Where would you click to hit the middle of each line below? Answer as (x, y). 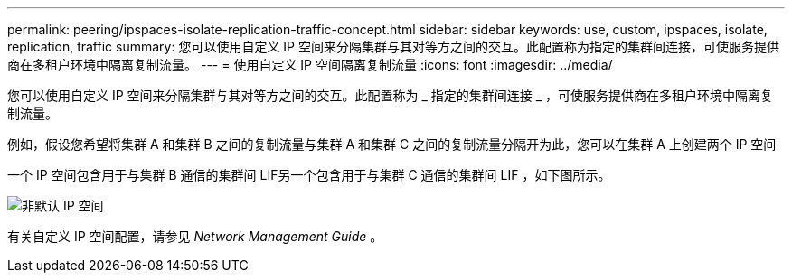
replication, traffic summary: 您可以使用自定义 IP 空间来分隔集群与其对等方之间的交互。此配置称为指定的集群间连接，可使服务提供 (393, 47)
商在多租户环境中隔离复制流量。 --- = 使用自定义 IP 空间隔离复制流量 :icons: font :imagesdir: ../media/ (310, 65)
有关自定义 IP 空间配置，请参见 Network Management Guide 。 (195, 236)
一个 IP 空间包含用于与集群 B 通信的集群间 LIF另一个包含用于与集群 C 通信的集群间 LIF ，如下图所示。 (309, 175)
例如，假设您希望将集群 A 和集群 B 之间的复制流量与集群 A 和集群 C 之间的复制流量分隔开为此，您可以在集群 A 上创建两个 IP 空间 (392, 144)
